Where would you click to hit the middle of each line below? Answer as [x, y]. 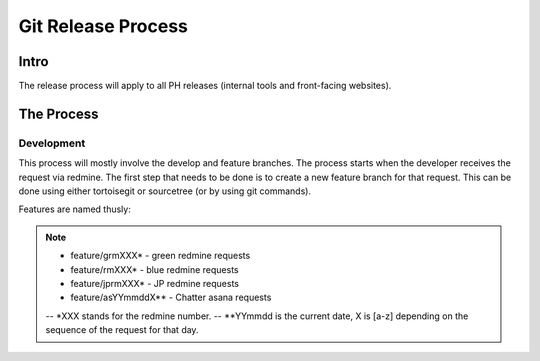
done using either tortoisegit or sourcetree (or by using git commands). [165, 191]
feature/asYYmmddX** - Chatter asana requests [171, 297]
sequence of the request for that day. [122, 330]
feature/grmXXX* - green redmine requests [160, 256]
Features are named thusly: [75, 209]
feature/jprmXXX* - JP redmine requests [155, 283]
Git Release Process [103, 26]
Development [52, 143]
